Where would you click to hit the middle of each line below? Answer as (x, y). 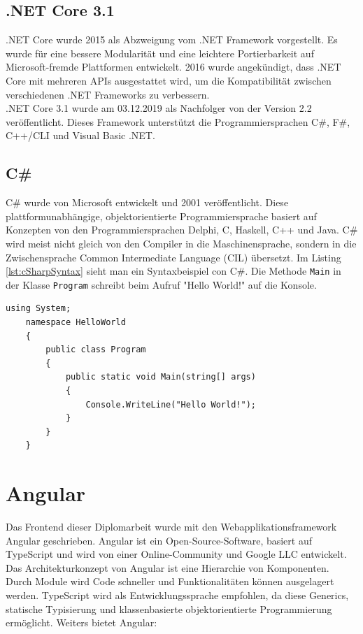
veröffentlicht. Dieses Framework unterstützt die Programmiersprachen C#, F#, (178, 121)
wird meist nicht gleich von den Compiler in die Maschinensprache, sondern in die (181, 243)
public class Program (96, 350)
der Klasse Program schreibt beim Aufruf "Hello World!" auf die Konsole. (161, 284)
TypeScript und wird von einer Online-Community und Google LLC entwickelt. (176, 554)
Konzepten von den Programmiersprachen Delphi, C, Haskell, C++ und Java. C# (182, 230)
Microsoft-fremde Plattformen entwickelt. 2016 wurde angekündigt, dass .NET (173, 67)
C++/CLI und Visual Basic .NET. (80, 135)
